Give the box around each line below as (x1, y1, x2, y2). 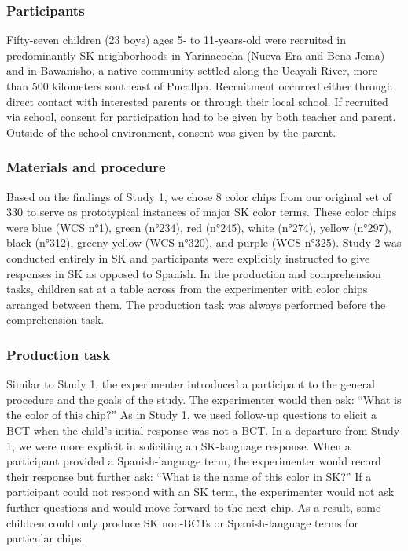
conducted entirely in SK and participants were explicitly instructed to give (6, 249, 370, 266)
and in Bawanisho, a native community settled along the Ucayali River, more (6, 62, 377, 79)
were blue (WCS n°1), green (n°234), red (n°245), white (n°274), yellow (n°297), (6, 219, 391, 235)
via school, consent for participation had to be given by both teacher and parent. (6, 108, 396, 125)
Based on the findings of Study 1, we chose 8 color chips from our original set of (6, 188, 391, 204)
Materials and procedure (6, 157, 166, 177)
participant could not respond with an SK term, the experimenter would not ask (6, 483, 395, 500)
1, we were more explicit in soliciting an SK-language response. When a (6, 437, 351, 454)
